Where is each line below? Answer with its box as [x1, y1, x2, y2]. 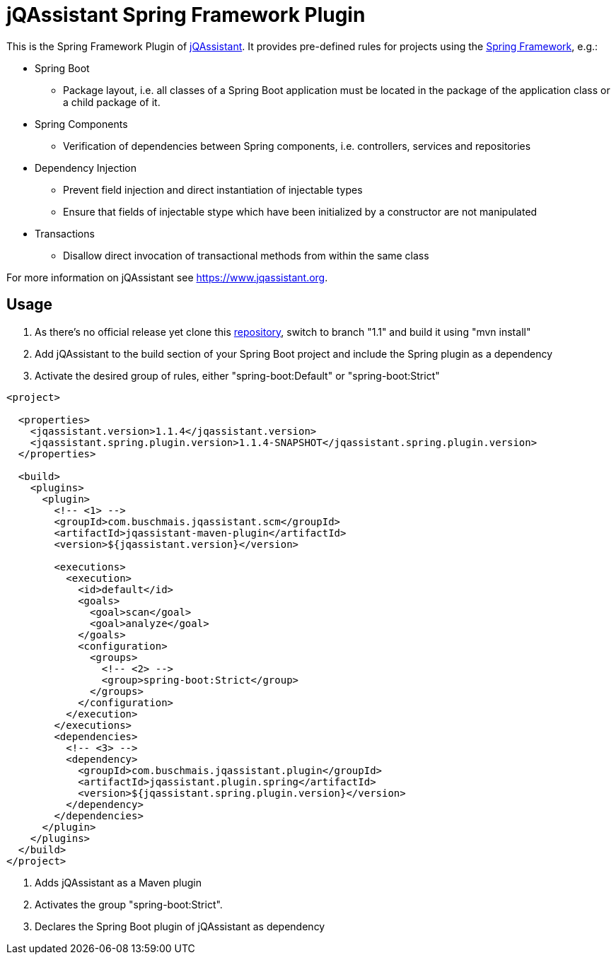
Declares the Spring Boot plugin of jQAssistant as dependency [35, 920, 325, 932]
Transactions [35, 227, 95, 240]
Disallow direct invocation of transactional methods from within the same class [63, 249, 429, 262]
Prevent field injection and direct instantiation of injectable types [63, 183, 363, 196]
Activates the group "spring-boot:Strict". [35, 898, 223, 911]
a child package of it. [63, 95, 161, 108]
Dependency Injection [35, 161, 137, 174]
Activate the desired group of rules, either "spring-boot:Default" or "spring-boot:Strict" [35, 369, 440, 382]
